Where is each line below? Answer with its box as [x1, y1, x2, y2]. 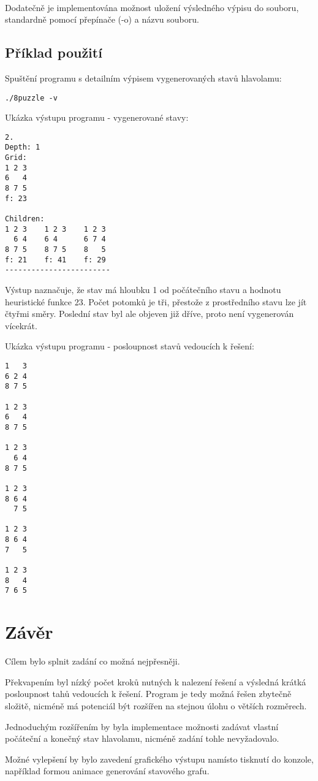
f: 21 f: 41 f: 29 [5, 255, 106, 264]
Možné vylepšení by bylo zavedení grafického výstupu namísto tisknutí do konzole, [5, 752, 314, 765]
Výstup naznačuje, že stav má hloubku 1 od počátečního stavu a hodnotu [5, 283, 281, 296]
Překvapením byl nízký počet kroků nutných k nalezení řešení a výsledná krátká [5, 675, 306, 688]
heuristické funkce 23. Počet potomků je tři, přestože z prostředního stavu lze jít [5, 295, 307, 308]
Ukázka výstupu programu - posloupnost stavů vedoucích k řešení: [5, 340, 254, 352]
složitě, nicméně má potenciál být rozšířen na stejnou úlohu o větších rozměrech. [5, 699, 307, 712]
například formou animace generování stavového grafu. [5, 764, 210, 777]
